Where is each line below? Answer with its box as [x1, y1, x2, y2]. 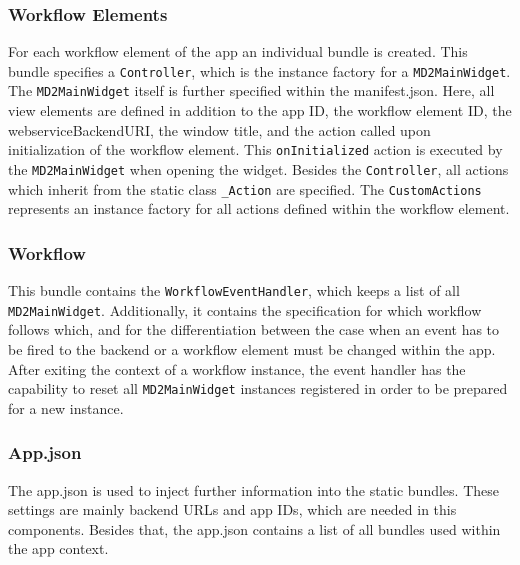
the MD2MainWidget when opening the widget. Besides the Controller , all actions [8, 158, 509, 179]
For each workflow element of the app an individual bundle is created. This [8, 41, 468, 62]
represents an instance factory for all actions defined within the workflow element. [8, 198, 510, 219]
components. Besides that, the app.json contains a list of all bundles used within [8, 518, 501, 539]
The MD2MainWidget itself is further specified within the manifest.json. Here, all [8, 80, 495, 101]
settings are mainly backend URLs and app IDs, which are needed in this [8, 499, 457, 520]
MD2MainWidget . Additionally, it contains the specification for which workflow [8, 299, 482, 320]
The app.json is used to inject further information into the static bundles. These [8, 479, 499, 500]
